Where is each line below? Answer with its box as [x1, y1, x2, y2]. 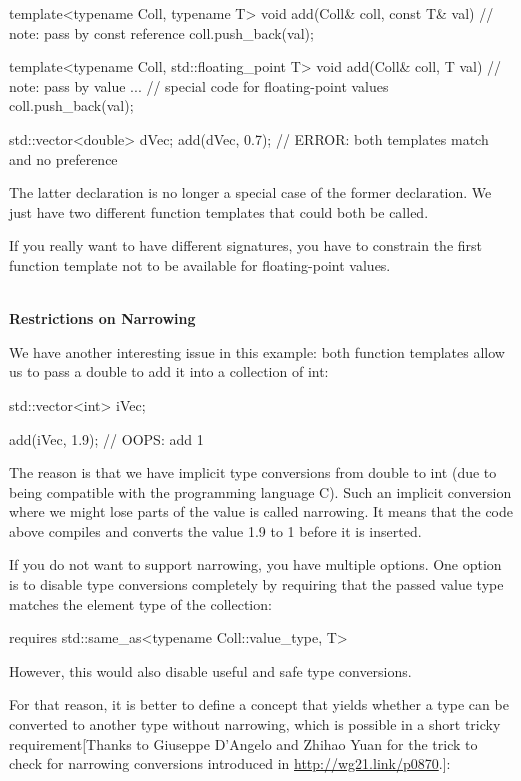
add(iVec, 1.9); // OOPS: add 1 [9, 428, 204, 449]
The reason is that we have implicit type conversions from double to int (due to [9, 462, 497, 483]
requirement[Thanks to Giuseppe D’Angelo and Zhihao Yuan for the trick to [9, 733, 478, 754]
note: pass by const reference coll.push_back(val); [9, 22, 314, 43]
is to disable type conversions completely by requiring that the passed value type [9, 574, 504, 595]
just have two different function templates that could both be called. [9, 201, 429, 222]
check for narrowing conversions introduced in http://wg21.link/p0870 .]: [9, 753, 451, 774]
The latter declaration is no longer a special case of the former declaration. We [9, 182, 492, 203]
